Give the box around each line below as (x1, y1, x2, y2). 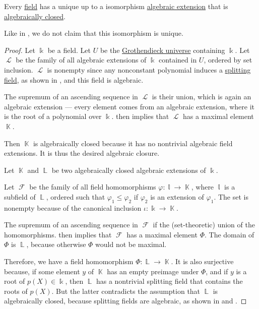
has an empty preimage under (107, 266, 199, 276)
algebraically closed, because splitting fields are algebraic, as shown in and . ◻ (4, 295, 247, 306)
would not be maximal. (95, 239, 167, 250)
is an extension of (150, 191, 204, 202)
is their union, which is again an (152, 91, 251, 102)
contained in (159, 54, 197, 65)
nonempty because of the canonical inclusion (4, 202, 142, 213)
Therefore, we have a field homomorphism (4, 256, 134, 267)
